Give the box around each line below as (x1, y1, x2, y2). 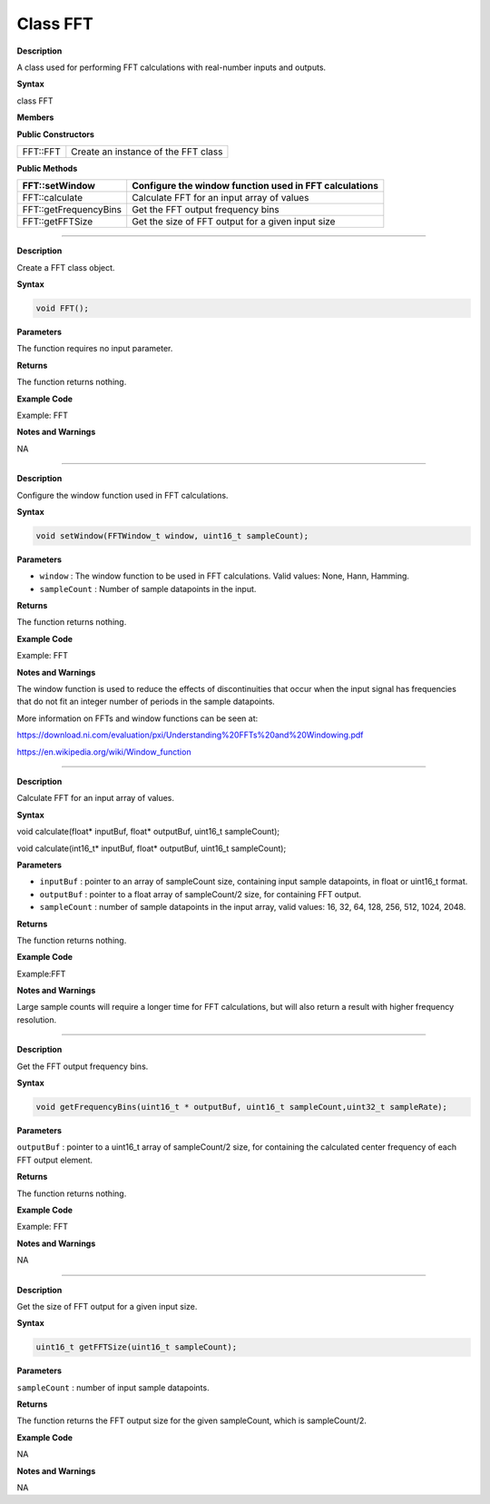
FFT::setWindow (22, 180, 95, 193)
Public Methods (16, 163, 78, 173)
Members (16, 112, 54, 123)
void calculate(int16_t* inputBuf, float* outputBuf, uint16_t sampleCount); (16, 843, 287, 854)
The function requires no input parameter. (16, 343, 173, 354)
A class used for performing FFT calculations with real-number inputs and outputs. (16, 62, 327, 73)
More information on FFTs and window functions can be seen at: (16, 713, 259, 724)
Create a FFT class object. (16, 262, 115, 272)
